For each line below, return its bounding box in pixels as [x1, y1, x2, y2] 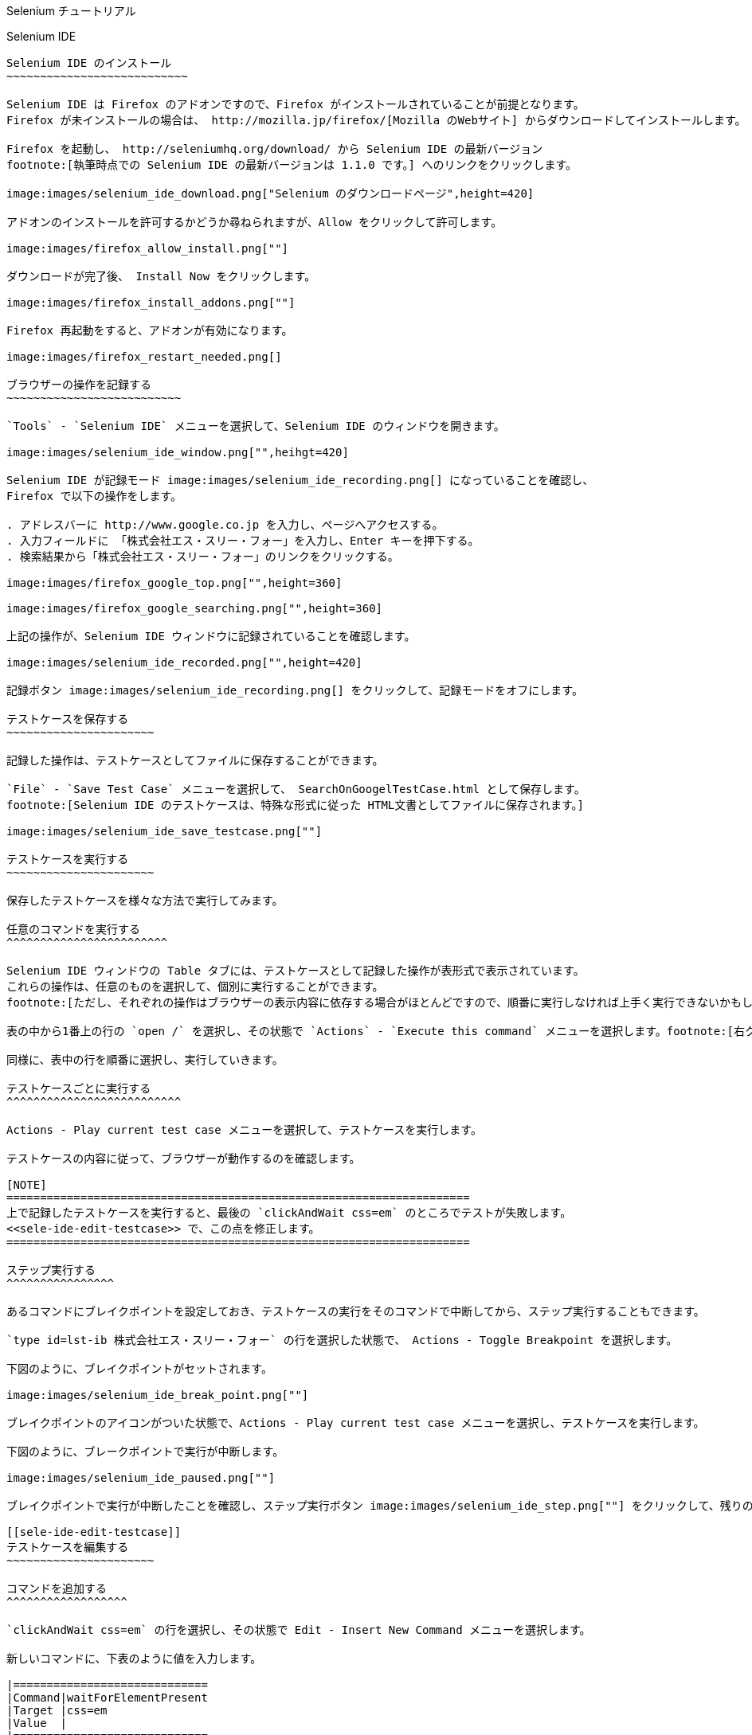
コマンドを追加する [6, 1582, 107, 1595]
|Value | [6, 1717, 67, 1729]
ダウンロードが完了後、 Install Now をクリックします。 [6, 270, 316, 283]
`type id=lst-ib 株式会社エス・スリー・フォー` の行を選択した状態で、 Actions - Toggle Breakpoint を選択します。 [6, 1334, 678, 1346]
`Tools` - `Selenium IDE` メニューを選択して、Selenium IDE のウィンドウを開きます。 [6, 420, 505, 432]
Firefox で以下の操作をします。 [6, 490, 182, 502]
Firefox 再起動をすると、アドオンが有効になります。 [6, 324, 293, 337]
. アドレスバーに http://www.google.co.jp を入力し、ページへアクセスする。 [6, 518, 444, 531]
